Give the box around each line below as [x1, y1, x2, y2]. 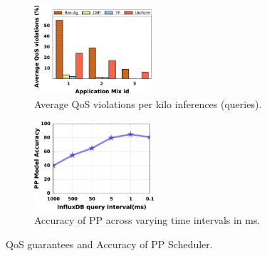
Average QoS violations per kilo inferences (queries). [34, 97, 262, 112]
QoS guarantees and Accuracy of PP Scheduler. [6, 236, 213, 251]
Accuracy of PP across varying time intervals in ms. [34, 213, 261, 228]
